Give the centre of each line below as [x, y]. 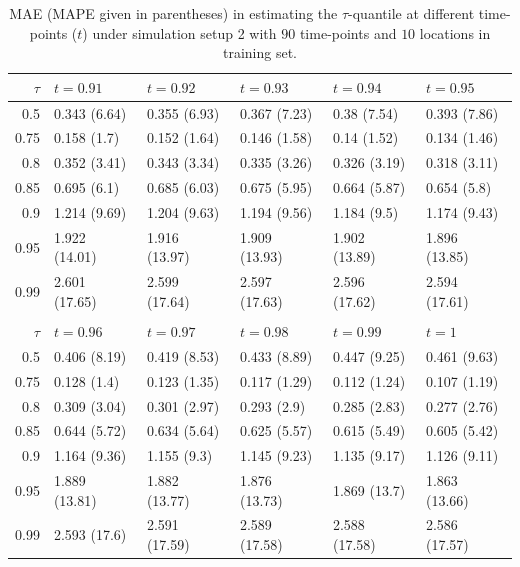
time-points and [348, 32]
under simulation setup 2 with [184, 32]
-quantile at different [411, 13]
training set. [260, 52]
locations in [455, 32]
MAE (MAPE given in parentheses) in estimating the [173, 13]
